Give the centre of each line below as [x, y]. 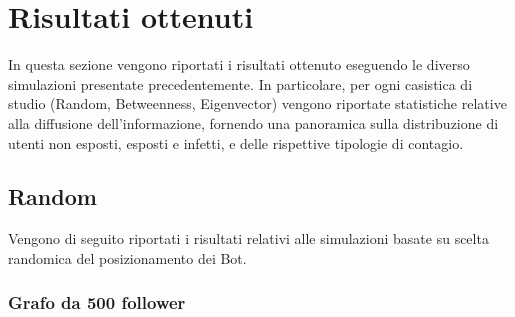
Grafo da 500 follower [97, 302]
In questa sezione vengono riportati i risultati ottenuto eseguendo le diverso [239, 64]
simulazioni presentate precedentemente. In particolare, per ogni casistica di [240, 83]
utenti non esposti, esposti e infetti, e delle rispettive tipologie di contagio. [236, 142]
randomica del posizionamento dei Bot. [127, 257]
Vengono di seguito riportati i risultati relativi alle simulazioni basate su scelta [248, 238]
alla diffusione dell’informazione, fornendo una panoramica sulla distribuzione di [253, 122]
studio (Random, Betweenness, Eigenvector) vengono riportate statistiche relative [257, 103]
